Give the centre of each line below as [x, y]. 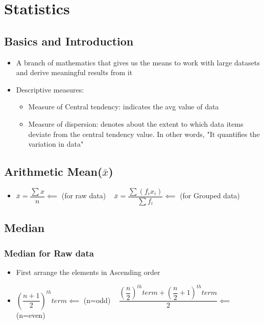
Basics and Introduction [69, 41]
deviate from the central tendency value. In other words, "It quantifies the [144, 134]
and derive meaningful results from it [74, 72]
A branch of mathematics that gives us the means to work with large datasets [138, 62]
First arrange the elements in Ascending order [88, 272]
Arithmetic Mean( [53, 171]
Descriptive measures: [50, 89]
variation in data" [56, 144]
